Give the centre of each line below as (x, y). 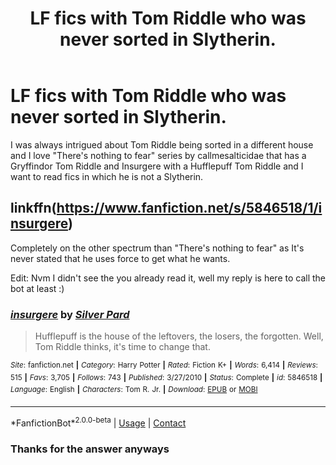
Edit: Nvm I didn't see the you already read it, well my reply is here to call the (168, 278)
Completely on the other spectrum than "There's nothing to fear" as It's (157, 248)
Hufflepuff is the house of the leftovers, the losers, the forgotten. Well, (179, 336)
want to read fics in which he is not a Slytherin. (107, 176)
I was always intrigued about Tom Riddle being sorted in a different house (162, 144)
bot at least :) (37, 288)
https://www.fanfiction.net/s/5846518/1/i (189, 208)
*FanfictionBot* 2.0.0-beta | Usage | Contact (98, 422)
